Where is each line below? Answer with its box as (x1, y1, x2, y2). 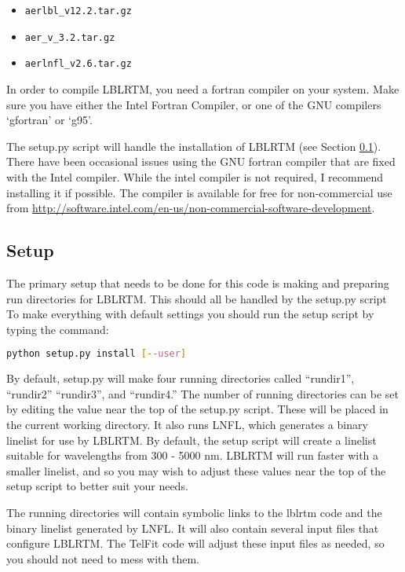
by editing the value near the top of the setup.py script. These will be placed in (6, 401, 389, 417)
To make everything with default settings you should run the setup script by (6, 306, 374, 322)
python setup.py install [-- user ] (6, 348, 187, 360)
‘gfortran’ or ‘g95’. (6, 112, 93, 128)
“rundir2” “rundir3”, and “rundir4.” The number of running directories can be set (6, 385, 399, 401)
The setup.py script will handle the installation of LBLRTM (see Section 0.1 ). (6, 137, 381, 154)
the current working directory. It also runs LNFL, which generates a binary (6, 416, 368, 432)
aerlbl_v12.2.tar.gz (24, 5, 132, 16)
